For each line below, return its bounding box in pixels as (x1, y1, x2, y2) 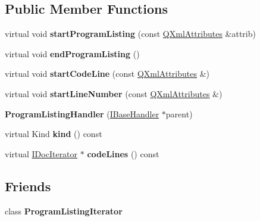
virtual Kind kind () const (5, 127, 102, 140)
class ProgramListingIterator (5, 204, 123, 217)
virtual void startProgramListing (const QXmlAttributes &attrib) (5, 27, 256, 40)
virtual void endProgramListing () (5, 47, 140, 60)
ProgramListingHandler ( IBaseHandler (5, 107, 159, 120)
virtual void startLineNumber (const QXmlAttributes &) (5, 87, 223, 99)
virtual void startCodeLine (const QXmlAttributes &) (5, 67, 209, 80)
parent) (165, 107, 193, 120)
